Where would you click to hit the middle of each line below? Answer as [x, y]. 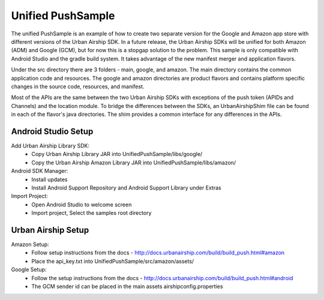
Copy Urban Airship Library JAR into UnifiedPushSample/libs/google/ [117, 154]
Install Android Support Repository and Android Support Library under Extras [126, 187]
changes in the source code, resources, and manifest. [78, 86]
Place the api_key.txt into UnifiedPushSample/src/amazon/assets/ [113, 261]
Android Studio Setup [52, 131]
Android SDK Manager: [40, 171]
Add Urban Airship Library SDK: [50, 145]
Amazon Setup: [30, 244]
